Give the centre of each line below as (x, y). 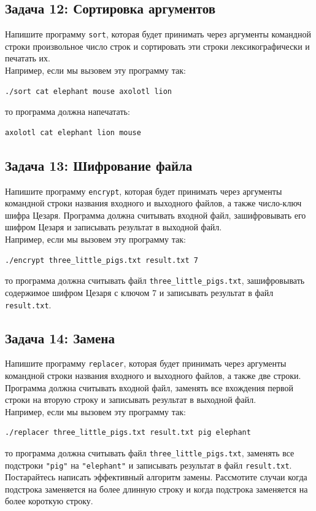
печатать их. (28, 58)
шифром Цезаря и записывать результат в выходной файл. (114, 227)
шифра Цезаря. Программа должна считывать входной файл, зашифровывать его (156, 215)
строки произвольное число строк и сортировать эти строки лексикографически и (157, 46)
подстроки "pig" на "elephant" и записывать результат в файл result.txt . (148, 465)
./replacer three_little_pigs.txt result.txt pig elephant (128, 433)
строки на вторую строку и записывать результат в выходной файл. (131, 400)
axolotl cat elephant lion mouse (73, 132)
